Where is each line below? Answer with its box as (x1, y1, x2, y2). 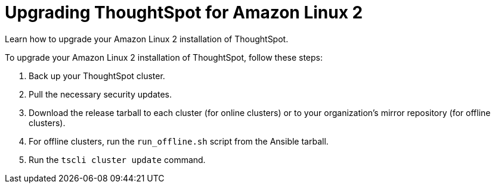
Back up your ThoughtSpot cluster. (29, 70, 165, 81)
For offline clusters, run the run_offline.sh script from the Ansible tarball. (29, 136, 329, 146)
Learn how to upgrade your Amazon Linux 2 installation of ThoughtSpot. (5, 33, 289, 44)
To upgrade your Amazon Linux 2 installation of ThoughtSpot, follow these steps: (5, 52, 323, 62)
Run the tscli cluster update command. (29, 154, 206, 165)
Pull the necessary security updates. (29, 89, 172, 99)
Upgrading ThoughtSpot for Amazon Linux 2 (5, 2, 363, 23)
